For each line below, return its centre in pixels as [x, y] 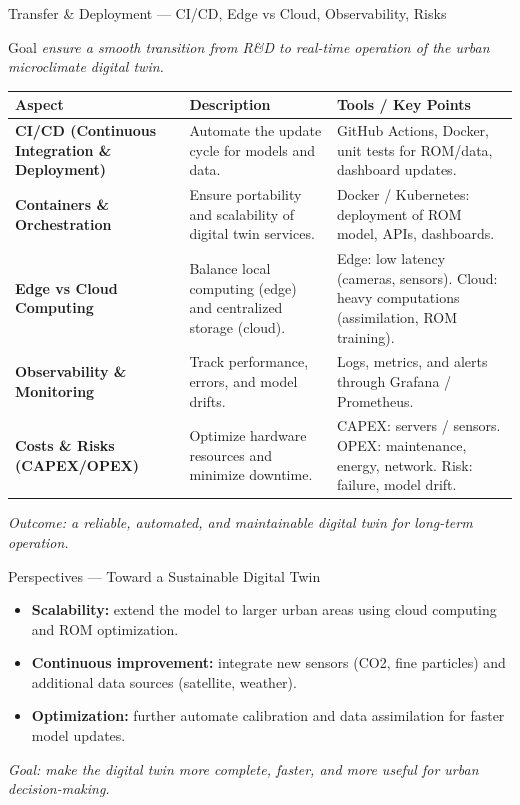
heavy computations [398, 297]
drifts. [207, 400]
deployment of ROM [399, 213]
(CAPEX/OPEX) [77, 464]
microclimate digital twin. [86, 66]
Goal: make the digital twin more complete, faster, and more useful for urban [243, 768]
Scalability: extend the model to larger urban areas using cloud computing [264, 609]
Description [230, 104]
